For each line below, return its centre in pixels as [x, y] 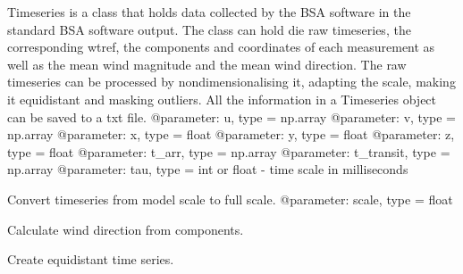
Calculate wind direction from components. [126, 229]
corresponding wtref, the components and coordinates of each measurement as [221, 47]
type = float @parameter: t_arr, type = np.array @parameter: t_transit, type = [229, 151]
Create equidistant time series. [91, 259]
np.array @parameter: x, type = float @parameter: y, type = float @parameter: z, [231, 134]
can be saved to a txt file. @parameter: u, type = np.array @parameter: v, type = [231, 116]
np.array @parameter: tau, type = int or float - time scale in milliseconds [208, 169]
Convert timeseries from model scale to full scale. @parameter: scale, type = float [230, 199]
